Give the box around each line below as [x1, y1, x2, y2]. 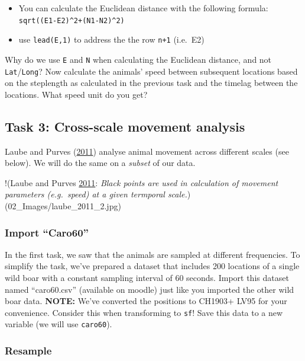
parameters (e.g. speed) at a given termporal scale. [5, 188, 187, 200]
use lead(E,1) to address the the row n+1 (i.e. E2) [18, 33, 205, 46]
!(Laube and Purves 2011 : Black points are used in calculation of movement [5, 176, 278, 189]
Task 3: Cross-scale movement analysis [5, 117, 245, 135]
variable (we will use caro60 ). [5, 318, 112, 330]
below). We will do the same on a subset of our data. [5, 156, 196, 169]
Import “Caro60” [5, 225, 89, 239]
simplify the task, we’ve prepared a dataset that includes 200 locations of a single [5, 260, 300, 272]
